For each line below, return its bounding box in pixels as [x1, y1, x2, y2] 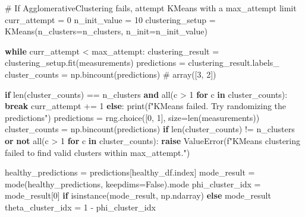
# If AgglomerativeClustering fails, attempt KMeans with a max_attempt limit [5, 2, 297, 14]
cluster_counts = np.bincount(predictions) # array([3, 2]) [5, 68, 216, 80]
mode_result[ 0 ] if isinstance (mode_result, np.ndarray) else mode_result [5, 189, 271, 202]
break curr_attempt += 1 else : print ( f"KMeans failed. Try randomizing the [5, 100, 287, 112]
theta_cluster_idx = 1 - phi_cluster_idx [5, 200, 156, 213]
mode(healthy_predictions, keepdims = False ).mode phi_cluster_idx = [5, 177, 261, 190]
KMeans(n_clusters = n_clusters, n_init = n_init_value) [5, 25, 207, 37]
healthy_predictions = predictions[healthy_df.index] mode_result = [5, 166, 255, 178]
